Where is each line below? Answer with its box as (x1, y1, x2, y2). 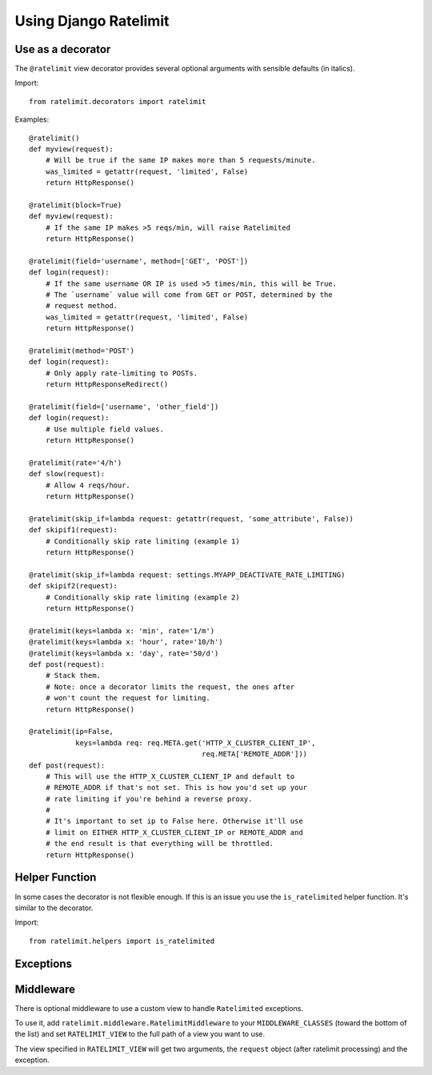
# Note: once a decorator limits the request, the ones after (45, 682, 295, 692)
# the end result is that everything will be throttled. (45, 839, 274, 848)
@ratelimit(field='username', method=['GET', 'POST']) (29, 256, 249, 266)
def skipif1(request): (29, 525, 118, 535)
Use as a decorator (14, 42, 111, 56)
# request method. (45, 301, 118, 311)
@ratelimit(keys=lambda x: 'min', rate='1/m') (29, 626, 215, 636)
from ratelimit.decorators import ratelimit (29, 97, 207, 106)
